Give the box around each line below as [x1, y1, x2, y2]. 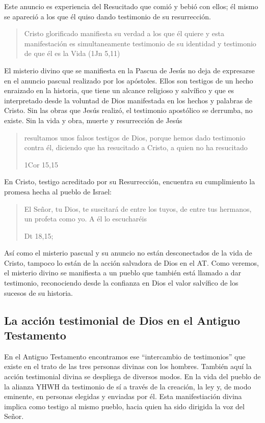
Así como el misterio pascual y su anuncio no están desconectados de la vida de [4, 247, 252, 258]
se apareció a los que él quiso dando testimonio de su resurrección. [4, 11, 211, 21]
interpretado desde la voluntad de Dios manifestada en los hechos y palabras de [4, 95, 252, 105]
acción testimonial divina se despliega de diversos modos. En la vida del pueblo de [4, 371, 261, 382]
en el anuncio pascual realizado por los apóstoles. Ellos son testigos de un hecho [4, 75, 253, 86]
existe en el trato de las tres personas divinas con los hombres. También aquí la [4, 361, 252, 372]
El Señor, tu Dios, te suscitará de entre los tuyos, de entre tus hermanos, [24, 203, 252, 214]
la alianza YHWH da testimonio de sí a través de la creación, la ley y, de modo [4, 381, 251, 391]
